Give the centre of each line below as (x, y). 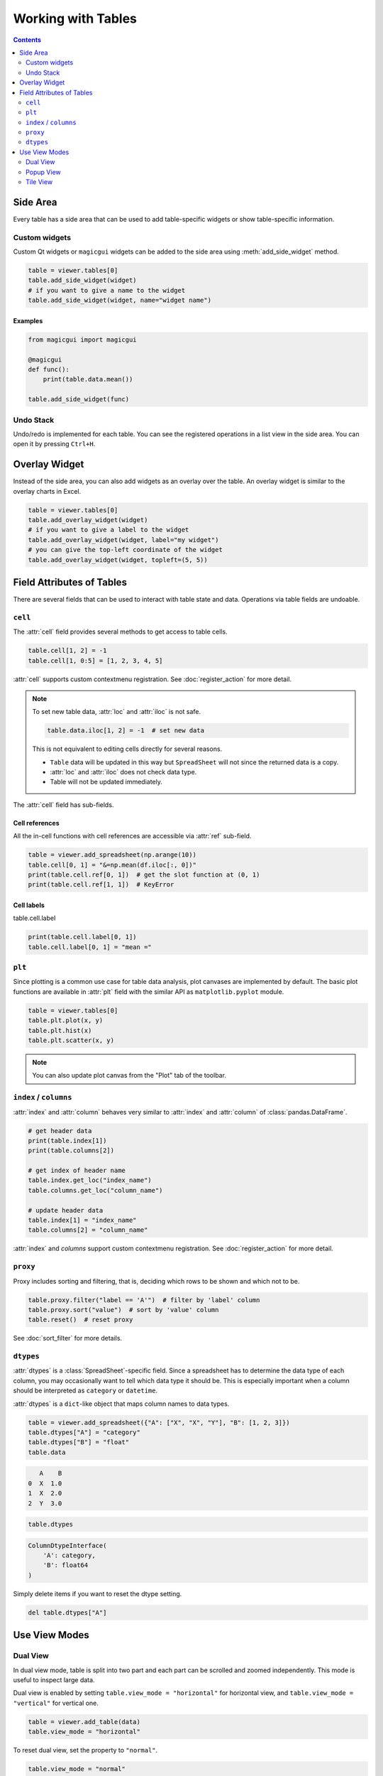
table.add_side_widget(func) (79, 399)
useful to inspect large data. (54, 1679)
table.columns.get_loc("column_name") (95, 1190)
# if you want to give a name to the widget (107, 290)
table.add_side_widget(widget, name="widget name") (120, 300)
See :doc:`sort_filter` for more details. (68, 1338)
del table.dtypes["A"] (67, 1612)
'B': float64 (66, 1565)
